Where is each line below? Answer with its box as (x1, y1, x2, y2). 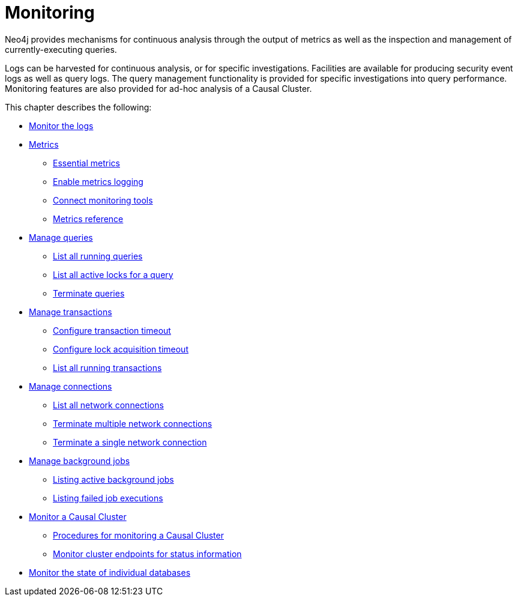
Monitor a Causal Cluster (29, 511, 127, 522)
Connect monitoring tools (53, 195, 153, 205)
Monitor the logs (29, 120, 94, 131)
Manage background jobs (29, 455, 130, 466)
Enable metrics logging (53, 176, 143, 187)
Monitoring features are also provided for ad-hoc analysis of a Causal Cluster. (5, 83, 312, 94)
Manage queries (29, 232, 93, 243)
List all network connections (53, 399, 164, 410)
